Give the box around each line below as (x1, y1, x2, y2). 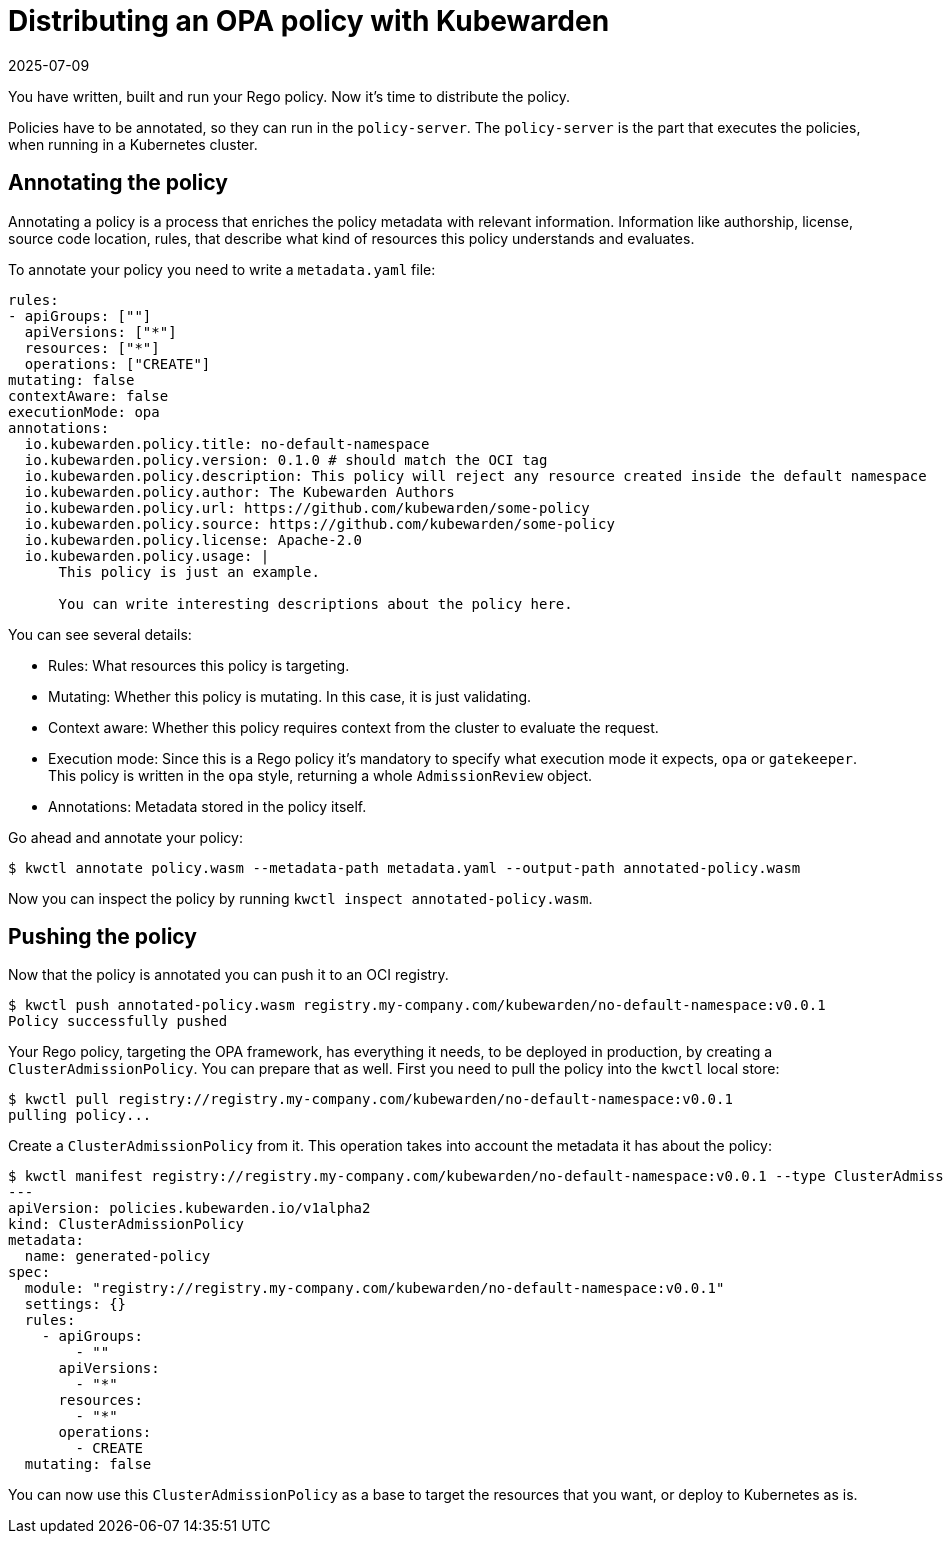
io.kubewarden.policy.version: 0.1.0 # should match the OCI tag (24, 451, 548, 468)
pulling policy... (8, 1107, 152, 1124)
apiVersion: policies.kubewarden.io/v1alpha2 (8, 1200, 371, 1217)
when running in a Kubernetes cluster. (8, 135, 258, 153)
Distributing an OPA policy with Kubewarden (8, 4, 610, 38)
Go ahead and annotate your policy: (8, 828, 243, 846)
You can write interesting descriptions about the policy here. (58, 595, 573, 612)
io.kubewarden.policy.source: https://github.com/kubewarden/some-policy (24, 515, 615, 532)
